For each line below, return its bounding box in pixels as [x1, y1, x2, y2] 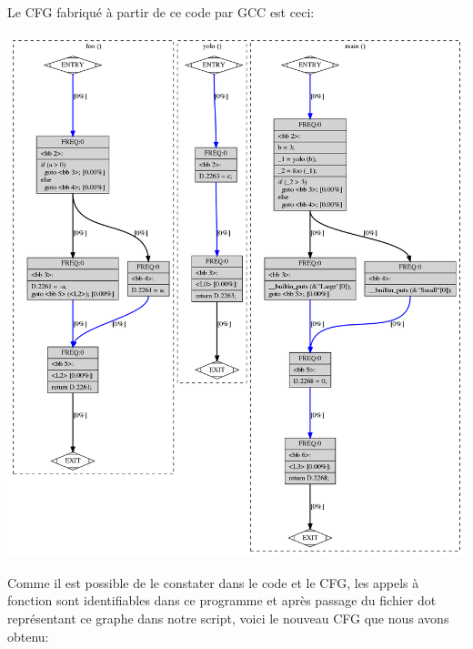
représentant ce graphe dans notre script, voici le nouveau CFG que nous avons [7, 609, 449, 628]
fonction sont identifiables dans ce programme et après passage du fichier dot [7, 591, 437, 610]
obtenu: [7, 626, 49, 645]
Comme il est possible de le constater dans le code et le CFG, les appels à [7, 573, 419, 592]
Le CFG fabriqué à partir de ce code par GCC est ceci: [7, 3, 315, 21]
